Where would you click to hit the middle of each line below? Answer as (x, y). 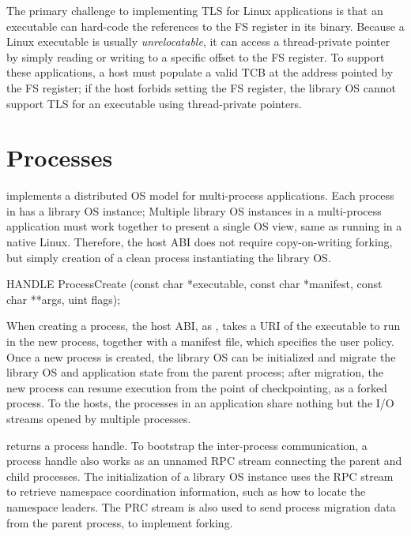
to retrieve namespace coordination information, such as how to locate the (186, 491)
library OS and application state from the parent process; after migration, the (195, 372)
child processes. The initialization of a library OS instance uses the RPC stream (200, 476)
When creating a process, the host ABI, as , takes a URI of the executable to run (204, 326)
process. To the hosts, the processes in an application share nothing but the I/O (200, 403)
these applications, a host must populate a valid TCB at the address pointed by (200, 72)
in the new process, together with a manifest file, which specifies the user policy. (200, 341)
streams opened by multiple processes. (99, 418)
